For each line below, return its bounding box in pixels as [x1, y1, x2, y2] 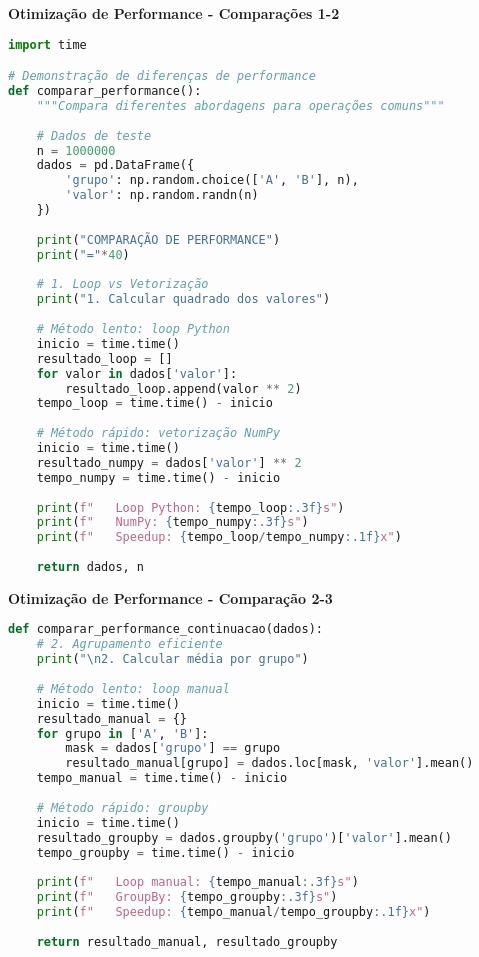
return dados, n [36, 560, 145, 574]
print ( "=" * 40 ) [36, 247, 130, 262]
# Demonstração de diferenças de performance [8, 69, 316, 84]
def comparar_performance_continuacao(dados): [8, 622, 323, 637]
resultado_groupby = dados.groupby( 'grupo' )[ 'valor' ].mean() [36, 830, 452, 845]
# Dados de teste [36, 128, 152, 143]
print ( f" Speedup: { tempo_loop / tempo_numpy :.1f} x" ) [36, 530, 402, 545]
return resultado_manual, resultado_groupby [36, 934, 338, 949]
